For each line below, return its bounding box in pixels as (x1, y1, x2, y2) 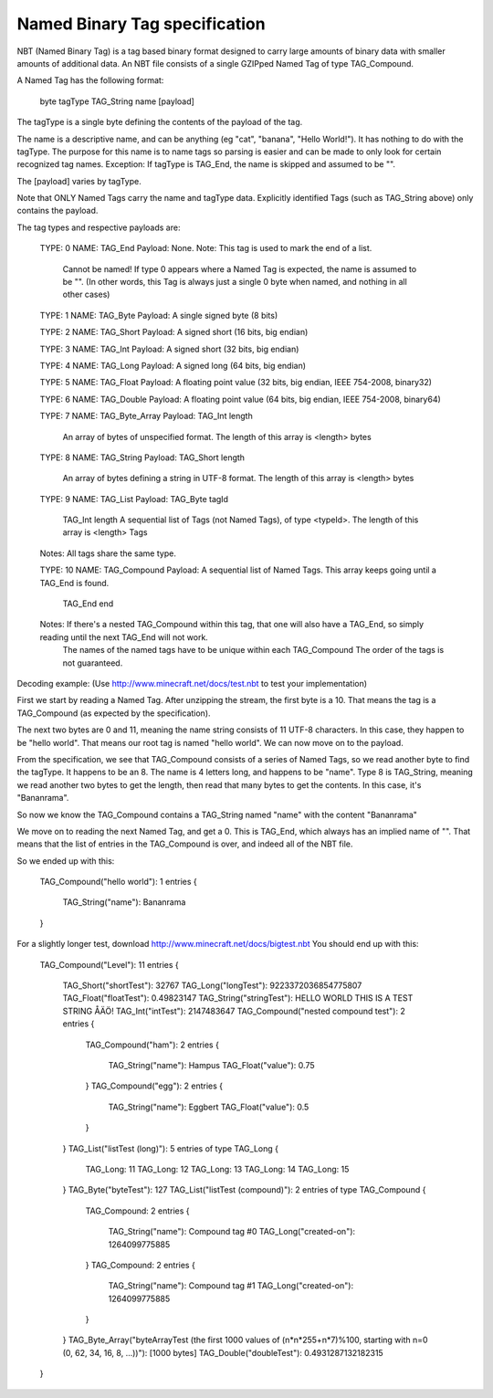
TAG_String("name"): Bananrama (62, 897, 186, 908)
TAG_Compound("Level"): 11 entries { (39, 959, 180, 970)
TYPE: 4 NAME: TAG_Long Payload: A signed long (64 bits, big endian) (39, 360, 306, 371)
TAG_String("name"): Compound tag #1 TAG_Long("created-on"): (108, 1280, 354, 1291)
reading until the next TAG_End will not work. (39, 631, 209, 643)
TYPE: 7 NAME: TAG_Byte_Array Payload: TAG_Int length (39, 411, 253, 422)
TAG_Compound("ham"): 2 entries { (85, 1039, 219, 1050)
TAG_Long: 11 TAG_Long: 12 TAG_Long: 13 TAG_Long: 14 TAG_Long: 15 (85, 1163, 350, 1174)
